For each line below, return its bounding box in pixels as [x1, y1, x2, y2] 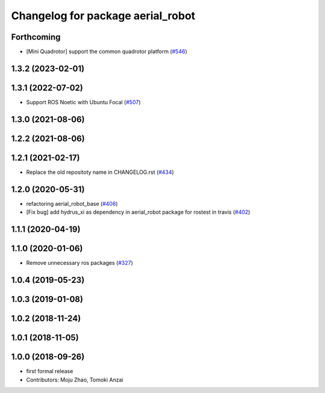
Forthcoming [11, 32, 61, 42]
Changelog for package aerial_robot [11, 9, 196, 22]
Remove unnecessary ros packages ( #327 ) [26, 259, 134, 267]
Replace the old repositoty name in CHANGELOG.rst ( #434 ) [26, 169, 175, 176]
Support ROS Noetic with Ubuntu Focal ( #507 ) [26, 98, 141, 105]
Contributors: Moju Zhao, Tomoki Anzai [26, 376, 123, 383]
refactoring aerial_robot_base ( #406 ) [26, 200, 118, 207]
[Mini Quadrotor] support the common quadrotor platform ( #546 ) [26, 48, 188, 55]
